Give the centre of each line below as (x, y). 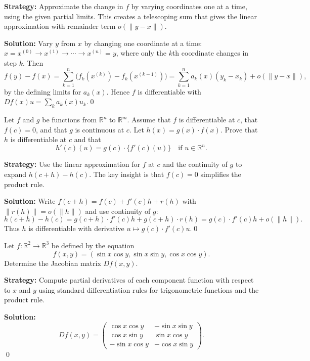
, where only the (141, 53)
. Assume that (149, 120)
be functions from (70, 120)
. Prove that (239, 129)
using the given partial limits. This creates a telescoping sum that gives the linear (130, 16)
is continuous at (100, 129)
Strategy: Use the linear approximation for (72, 164)
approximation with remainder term (60, 26)
